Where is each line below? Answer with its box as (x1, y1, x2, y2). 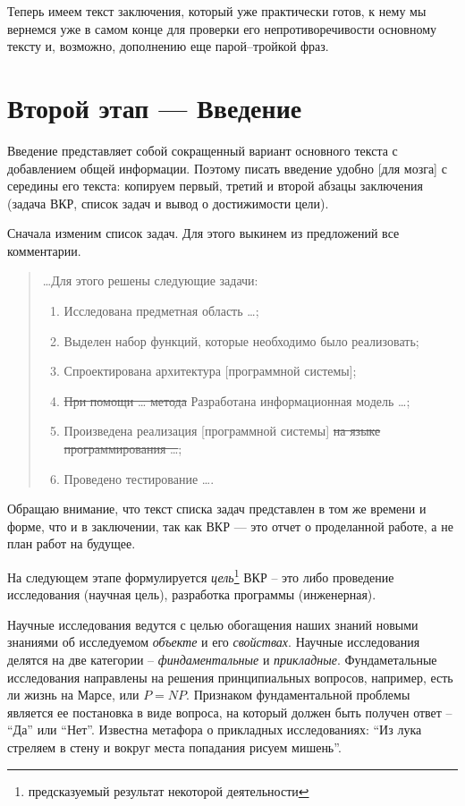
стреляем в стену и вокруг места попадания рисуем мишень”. (7, 738, 342, 756)
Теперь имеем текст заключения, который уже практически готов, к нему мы (7, 2, 427, 20)
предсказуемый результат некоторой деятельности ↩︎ (28, 781, 309, 800)
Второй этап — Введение (7, 89, 302, 125)
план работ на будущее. (7, 534, 136, 553)
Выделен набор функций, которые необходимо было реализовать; (63, 331, 419, 350)
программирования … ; (63, 439, 182, 458)
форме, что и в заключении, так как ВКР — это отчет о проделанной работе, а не (7, 516, 453, 535)
